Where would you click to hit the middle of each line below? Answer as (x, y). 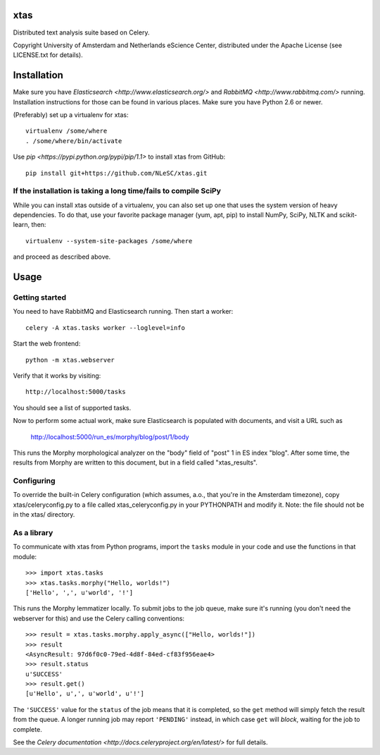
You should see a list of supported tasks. (72, 407)
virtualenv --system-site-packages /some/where (109, 241)
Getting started (40, 297)
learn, (21, 225)
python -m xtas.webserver (70, 360)
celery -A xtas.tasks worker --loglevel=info (106, 327)
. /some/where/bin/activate (74, 141)
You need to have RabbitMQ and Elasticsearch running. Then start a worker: (123, 312)
